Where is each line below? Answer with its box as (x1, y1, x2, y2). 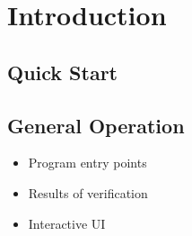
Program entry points (28, 153, 147, 172)
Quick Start (7, 58, 118, 86)
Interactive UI (28, 213, 106, 232)
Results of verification (28, 183, 148, 202)
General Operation (7, 111, 185, 139)
